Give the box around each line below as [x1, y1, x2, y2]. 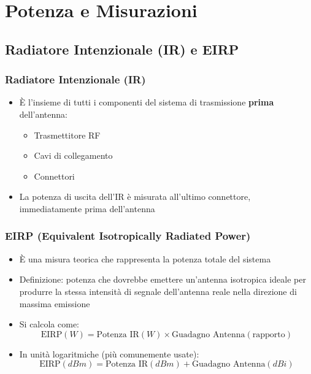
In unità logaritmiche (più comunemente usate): [19, 347, 199, 360]
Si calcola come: [19, 318, 79, 330]
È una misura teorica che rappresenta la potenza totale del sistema [19, 252, 271, 265]
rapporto [252, 330, 285, 339]
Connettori [34, 169, 75, 182]
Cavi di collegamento [34, 149, 113, 162]
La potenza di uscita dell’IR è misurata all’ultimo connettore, [19, 190, 251, 203]
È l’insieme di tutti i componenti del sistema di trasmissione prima [19, 96, 274, 109]
